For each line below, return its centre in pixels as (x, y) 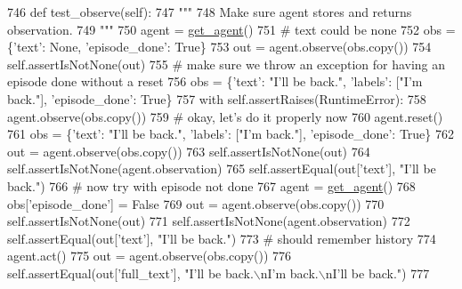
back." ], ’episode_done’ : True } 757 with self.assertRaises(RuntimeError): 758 (217, 98)
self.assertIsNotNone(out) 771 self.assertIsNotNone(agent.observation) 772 (209, 221)
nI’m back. (289, 273)
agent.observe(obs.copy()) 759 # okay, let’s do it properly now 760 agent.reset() (225, 116)
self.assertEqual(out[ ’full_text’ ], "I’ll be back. (130, 273)
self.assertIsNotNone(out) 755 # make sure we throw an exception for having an (227, 64)
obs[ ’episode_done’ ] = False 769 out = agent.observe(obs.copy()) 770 (196, 203)
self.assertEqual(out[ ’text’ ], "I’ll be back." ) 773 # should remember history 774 (222, 238)
